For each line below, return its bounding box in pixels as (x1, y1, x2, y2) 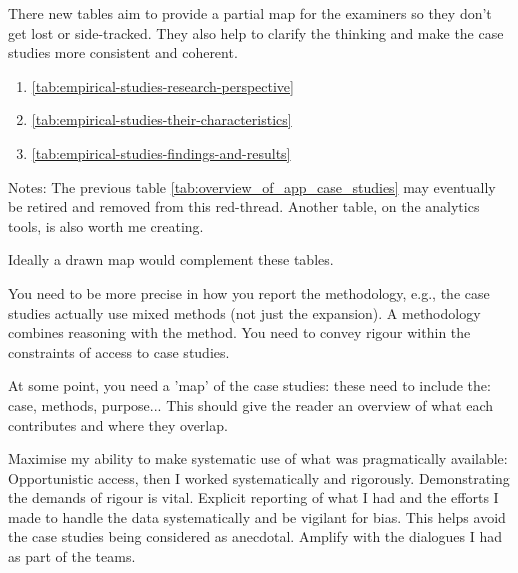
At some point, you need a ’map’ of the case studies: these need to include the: (8, 375, 491, 396)
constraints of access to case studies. (8, 341, 230, 362)
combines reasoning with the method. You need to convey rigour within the (8, 322, 471, 343)
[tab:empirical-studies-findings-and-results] (31, 142, 291, 163)
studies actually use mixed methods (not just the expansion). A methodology (8, 302, 481, 323)
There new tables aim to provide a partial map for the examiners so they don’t (8, 3, 492, 23)
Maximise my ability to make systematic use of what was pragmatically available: (8, 448, 508, 469)
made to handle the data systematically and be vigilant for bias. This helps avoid (8, 506, 506, 527)
